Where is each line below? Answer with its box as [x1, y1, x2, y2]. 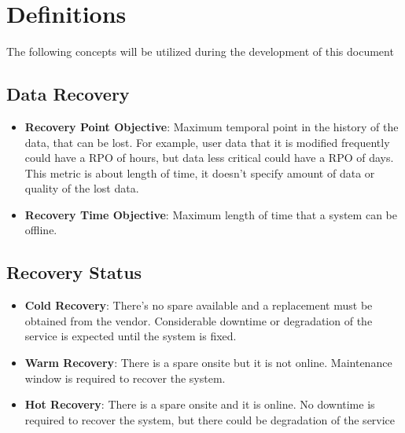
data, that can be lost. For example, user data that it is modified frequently [24, 134, 390, 150]
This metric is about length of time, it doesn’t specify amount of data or [24, 164, 375, 181]
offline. [24, 222, 57, 238]
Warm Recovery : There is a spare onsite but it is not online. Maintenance [24, 354, 392, 371]
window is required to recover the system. [24, 369, 226, 386]
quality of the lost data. [24, 180, 139, 196]
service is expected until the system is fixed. [24, 328, 237, 344]
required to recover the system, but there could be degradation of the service [24, 411, 396, 427]
